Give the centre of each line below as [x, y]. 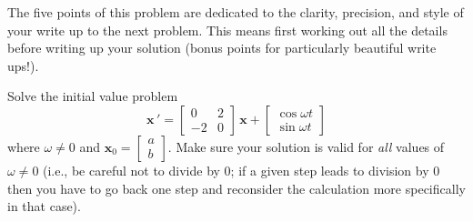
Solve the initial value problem [93, 96]
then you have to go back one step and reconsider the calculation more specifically [236, 188]
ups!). [23, 65]
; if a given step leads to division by [330, 170]
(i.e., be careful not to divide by [131, 170]
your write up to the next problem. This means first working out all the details [227, 30]
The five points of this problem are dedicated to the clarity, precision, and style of [236, 12]
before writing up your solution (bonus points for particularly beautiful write [222, 48]
